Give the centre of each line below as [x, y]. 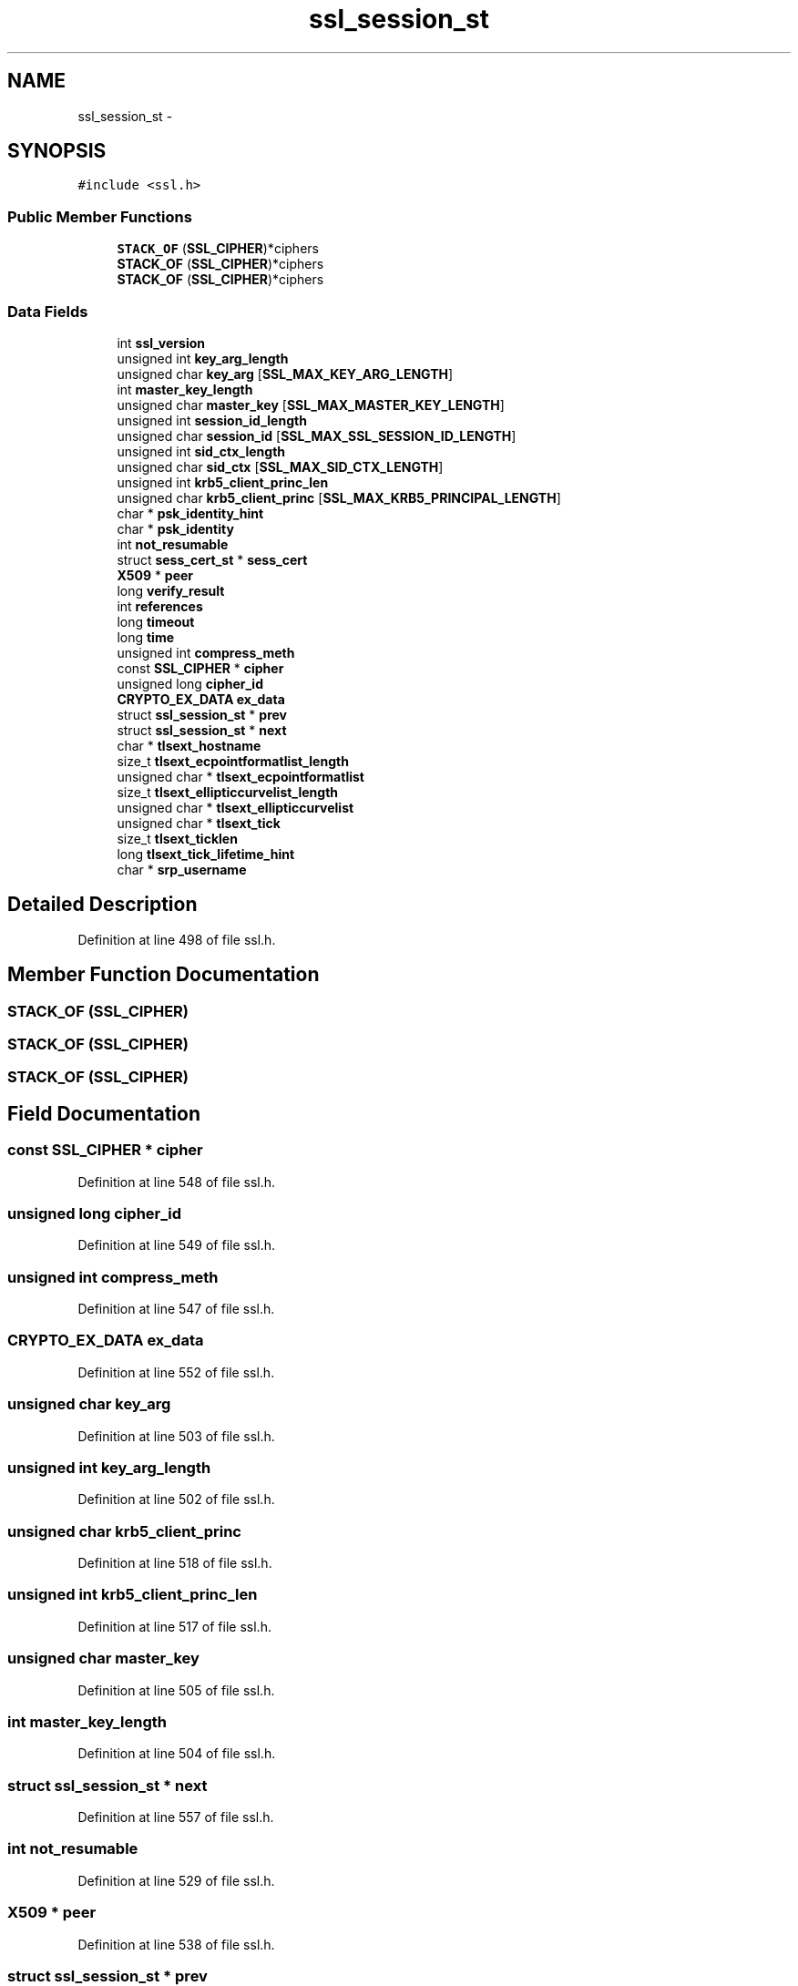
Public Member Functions [100, 216]
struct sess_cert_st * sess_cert [212, 559]
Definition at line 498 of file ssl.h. [177, 939]
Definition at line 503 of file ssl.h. [176, 1436]
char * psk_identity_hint [190, 513]
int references [160, 606]
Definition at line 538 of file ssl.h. [176, 1944]
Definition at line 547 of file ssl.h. [176, 1309]
